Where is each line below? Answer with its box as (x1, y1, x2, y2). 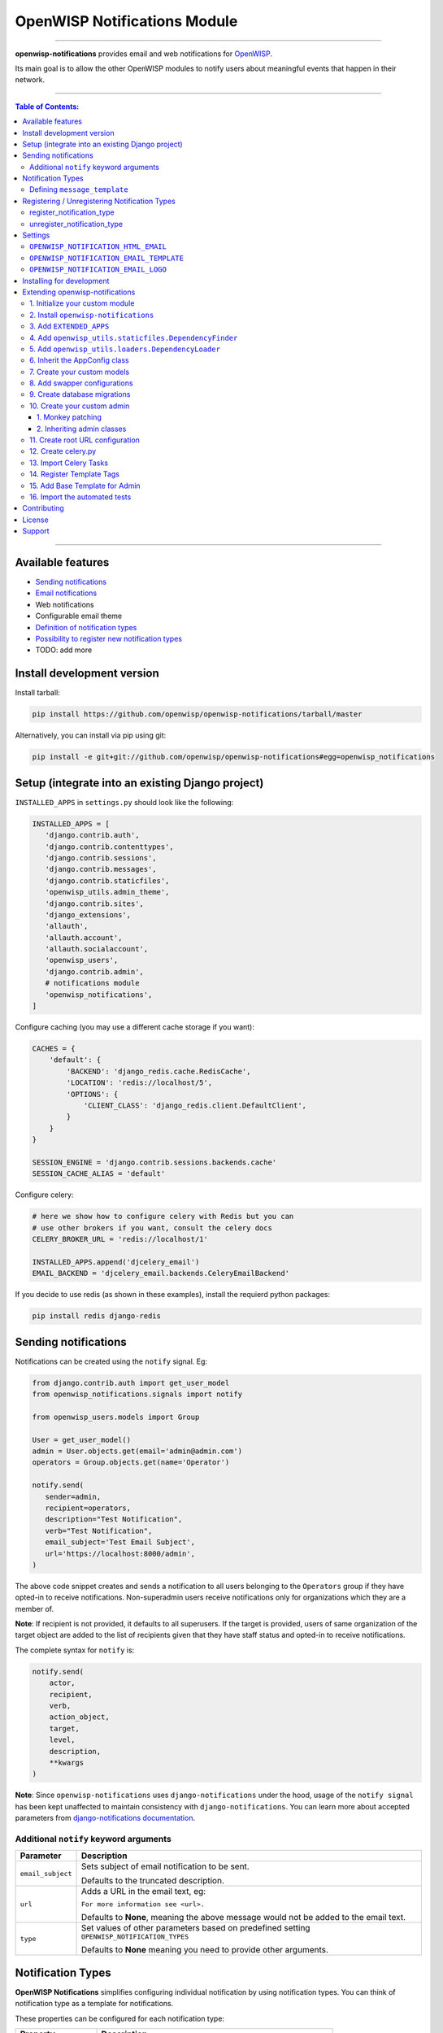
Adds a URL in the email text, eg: (80, 1886, 206, 1897)
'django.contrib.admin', (45, 967, 144, 976)
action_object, (49, 1713, 110, 1722)
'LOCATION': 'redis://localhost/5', (66, 1078, 213, 1087)
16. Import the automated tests (29, 492, 132, 502)
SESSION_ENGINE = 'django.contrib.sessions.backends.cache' (32, 1157, 277, 1167)
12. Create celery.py (29, 446, 97, 456)
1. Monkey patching (37, 412, 102, 422)
